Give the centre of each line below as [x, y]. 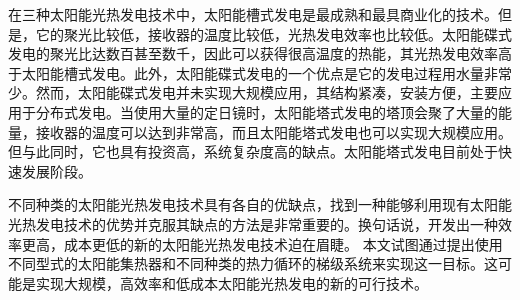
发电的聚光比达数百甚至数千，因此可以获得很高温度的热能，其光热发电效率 [253, 53]
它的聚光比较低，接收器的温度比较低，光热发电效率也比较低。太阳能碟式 [273, 33]
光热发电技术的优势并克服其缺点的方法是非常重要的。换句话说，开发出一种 [253, 223]
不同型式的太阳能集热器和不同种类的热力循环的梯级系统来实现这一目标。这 [253, 263]
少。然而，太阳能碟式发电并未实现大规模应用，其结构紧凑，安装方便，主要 [253, 92]
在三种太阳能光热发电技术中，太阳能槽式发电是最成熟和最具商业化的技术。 [253, 14]
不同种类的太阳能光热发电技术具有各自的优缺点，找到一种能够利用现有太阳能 [260, 204]
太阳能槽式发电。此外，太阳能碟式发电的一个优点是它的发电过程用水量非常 [266, 72]
